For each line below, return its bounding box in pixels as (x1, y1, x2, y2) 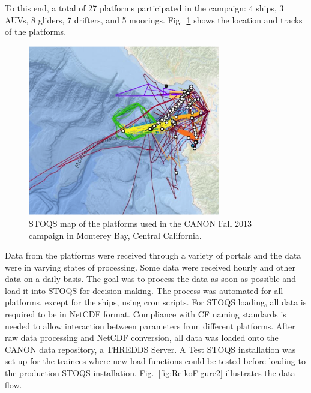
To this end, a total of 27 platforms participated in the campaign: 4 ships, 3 (5, 2, 284, 14)
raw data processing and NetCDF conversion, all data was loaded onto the (5, 331, 279, 344)
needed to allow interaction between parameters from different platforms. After (5, 319, 295, 332)
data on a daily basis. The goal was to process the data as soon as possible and (5, 272, 296, 285)
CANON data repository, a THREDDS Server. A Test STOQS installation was (5, 343, 296, 355)
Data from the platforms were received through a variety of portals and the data (5, 249, 301, 262)
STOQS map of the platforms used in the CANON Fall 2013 (29, 217, 252, 229)
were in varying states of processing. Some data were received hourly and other (5, 260, 295, 273)
